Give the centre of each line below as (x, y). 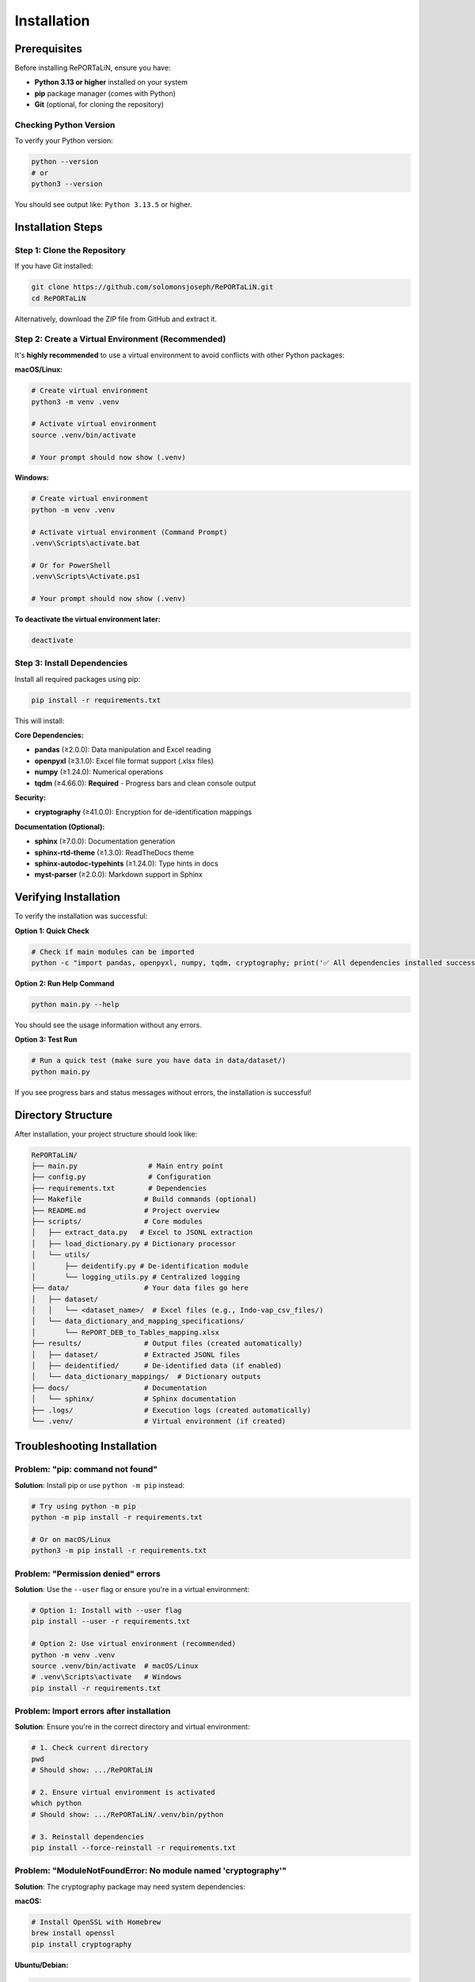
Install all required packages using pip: (77, 679)
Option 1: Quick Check (52, 931)
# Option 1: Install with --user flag (106, 1611)
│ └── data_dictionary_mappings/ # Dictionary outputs (146, 1377)
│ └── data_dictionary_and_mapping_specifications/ (138, 1321)
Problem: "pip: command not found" (86, 1469)
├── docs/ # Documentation (119, 1388)
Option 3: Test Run (46, 1039)
